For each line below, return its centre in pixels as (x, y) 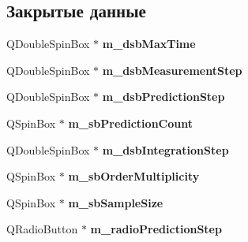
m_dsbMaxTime (149, 44)
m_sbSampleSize (116, 202)
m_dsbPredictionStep (163, 97)
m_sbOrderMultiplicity (134, 176)
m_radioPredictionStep (156, 229)
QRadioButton (42, 229)
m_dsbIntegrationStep (165, 149)
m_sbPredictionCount (130, 123)
